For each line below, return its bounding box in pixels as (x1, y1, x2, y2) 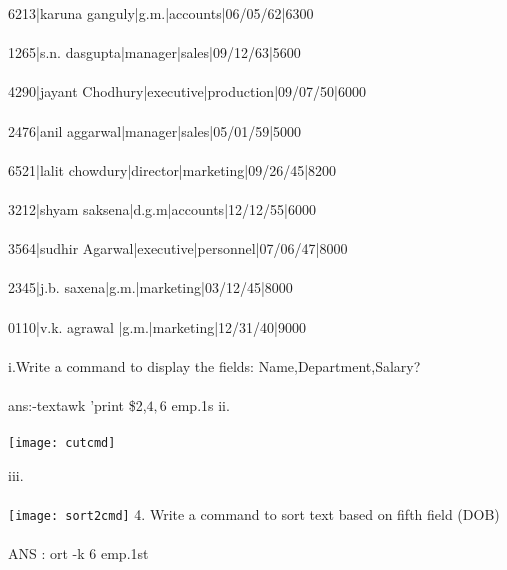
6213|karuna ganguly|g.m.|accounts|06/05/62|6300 (8, 3, 314, 23)
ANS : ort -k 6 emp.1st (8, 543, 149, 564)
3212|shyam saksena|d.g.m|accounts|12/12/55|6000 (8, 198, 316, 219)
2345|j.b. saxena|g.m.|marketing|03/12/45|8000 (8, 277, 293, 298)
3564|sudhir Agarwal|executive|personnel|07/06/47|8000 (8, 238, 348, 259)
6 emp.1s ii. (159, 394, 230, 415)
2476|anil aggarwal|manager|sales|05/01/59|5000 (8, 120, 302, 141)
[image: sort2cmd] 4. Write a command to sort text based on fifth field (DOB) (8, 503, 500, 524)
